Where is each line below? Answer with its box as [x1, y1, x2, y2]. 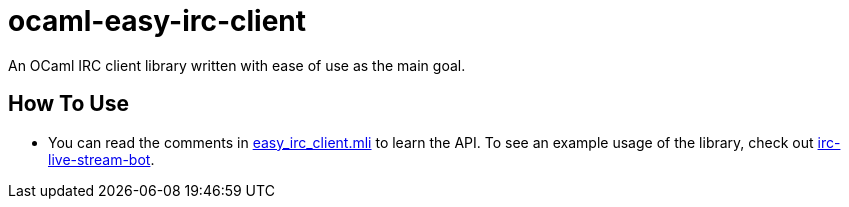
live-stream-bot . [48, 150, 155, 168]
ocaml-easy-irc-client [8, 4, 307, 38]
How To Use [8, 91, 129, 117]
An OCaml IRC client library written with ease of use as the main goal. [8, 56, 466, 74]
